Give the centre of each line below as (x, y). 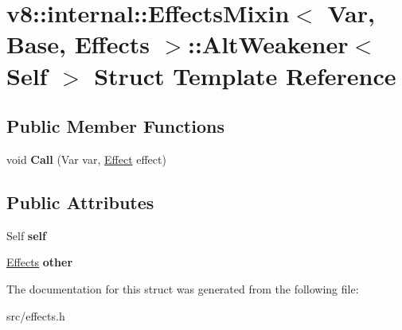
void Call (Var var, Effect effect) (86, 159)
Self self (26, 235)
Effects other (40, 262)
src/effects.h (36, 315)
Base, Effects (78, 44)
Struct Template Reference (245, 75)
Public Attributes (80, 202)
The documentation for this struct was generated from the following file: (183, 288)
